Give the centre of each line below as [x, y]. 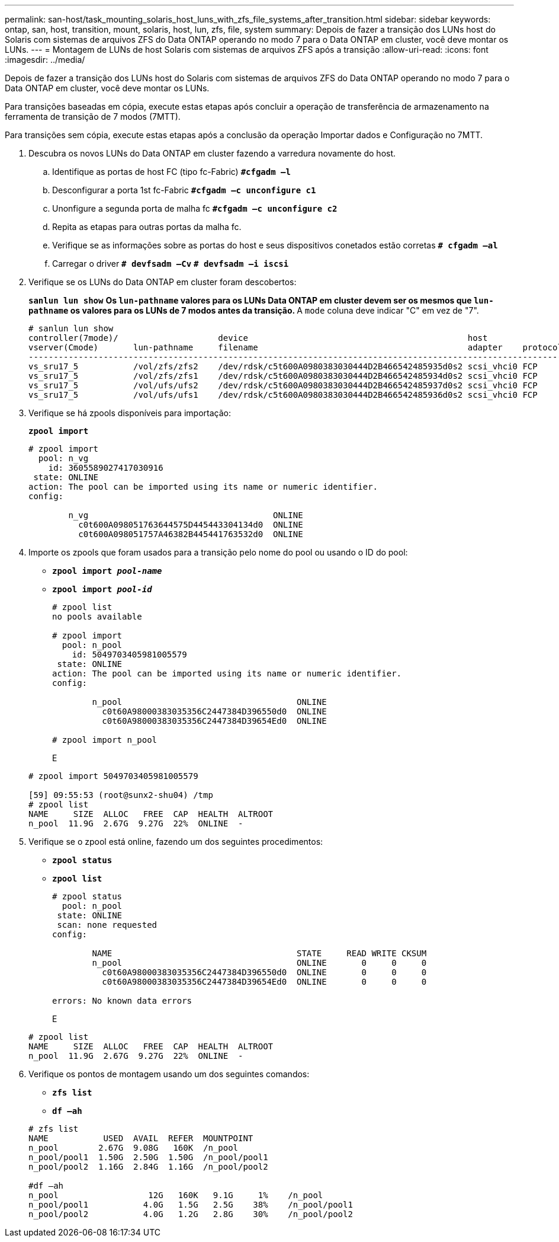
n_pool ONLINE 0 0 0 [259, 963]
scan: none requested [107, 925]
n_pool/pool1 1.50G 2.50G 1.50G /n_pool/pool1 [148, 1157]
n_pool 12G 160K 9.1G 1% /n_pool [176, 1195]
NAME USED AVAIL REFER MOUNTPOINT [141, 1138]
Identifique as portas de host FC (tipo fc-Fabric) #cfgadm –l [171, 172]
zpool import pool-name [107, 571]
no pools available [97, 617]
